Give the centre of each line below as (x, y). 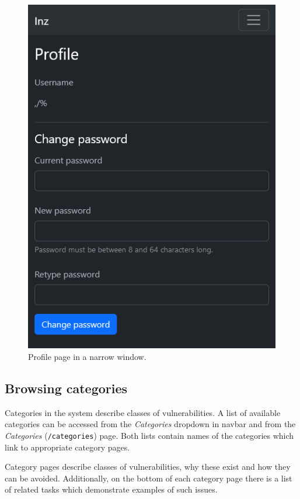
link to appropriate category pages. (67, 447)
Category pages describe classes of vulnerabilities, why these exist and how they (148, 467)
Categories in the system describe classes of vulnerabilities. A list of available (143, 412)
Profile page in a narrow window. (87, 356)
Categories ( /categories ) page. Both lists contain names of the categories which (149, 435)
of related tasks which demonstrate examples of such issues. (111, 489)
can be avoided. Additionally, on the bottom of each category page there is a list (149, 478)
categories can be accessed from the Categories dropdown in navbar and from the (150, 424)
